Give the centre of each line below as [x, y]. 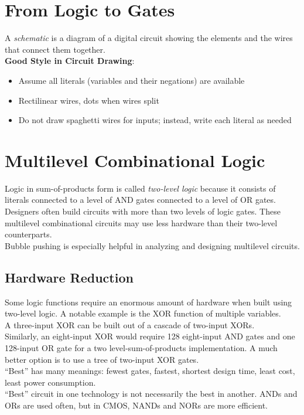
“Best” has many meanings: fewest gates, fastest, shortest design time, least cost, [150, 371]
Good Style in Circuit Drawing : [70, 61]
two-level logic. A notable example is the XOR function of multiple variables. [143, 313]
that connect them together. [55, 49]
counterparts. [28, 234]
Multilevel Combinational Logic [135, 160]
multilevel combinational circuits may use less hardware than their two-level [141, 222]
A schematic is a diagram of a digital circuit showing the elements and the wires [149, 38]
